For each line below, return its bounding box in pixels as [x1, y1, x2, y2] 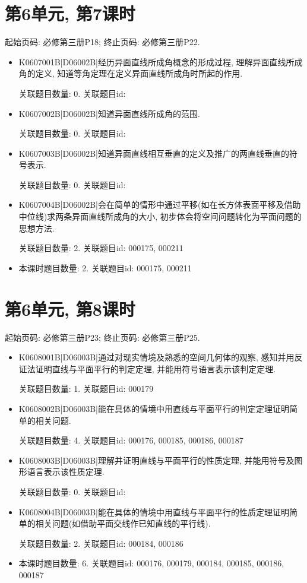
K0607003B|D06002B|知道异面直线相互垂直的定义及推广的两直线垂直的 [18, 147, 289, 159]
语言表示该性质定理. [27, 465, 105, 478]
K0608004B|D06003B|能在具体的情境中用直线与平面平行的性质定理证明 [18, 505, 289, 518]
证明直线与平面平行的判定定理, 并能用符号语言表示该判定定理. [35, 362, 276, 375]
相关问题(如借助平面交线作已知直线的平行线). [35, 517, 211, 530]
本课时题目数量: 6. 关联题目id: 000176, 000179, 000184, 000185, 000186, [18, 557, 284, 569]
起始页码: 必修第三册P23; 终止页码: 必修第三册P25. [5, 331, 200, 343]
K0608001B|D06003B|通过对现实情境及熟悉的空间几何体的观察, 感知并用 [18, 351, 295, 363]
